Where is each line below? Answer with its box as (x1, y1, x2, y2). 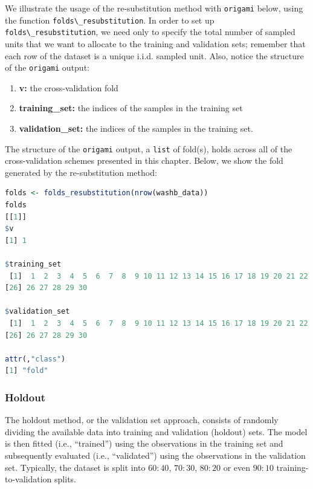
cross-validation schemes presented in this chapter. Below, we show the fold (5, 154, 283, 167)
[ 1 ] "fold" (5, 366, 48, 375)
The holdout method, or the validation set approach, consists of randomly (5, 413, 279, 426)
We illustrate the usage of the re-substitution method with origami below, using (5, 2, 303, 14)
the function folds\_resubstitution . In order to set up (5, 13, 215, 26)
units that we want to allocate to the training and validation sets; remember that (5, 37, 306, 50)
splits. (54, 473, 77, 485)
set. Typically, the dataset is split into (5, 461, 146, 473)
